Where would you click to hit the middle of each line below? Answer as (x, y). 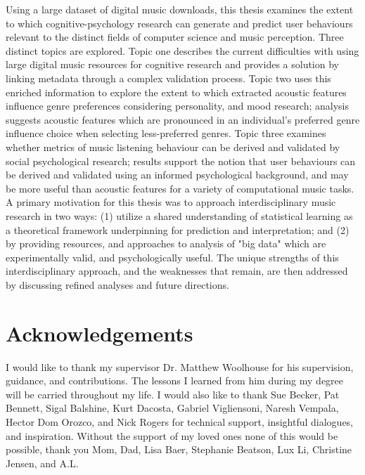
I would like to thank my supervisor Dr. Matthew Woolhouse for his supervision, (180, 366)
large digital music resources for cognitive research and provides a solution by (172, 64)
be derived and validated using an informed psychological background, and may (177, 175)
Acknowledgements (100, 333)
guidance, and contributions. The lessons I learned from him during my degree (175, 380)
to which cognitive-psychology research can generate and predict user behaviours (179, 23)
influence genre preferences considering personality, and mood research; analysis (178, 106)
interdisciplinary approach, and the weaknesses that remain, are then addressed (177, 271)
